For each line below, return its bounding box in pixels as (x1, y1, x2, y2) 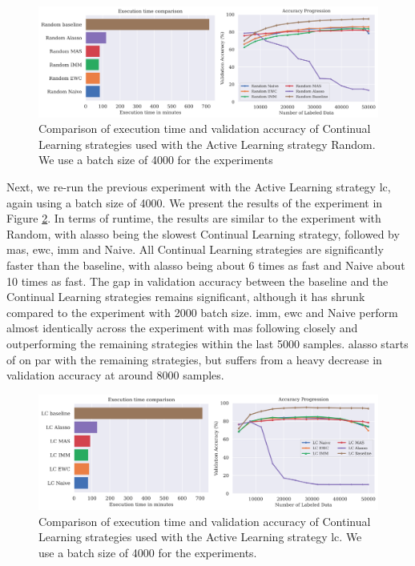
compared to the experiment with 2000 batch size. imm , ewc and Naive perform (6, 303, 398, 320)
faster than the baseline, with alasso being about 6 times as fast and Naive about (6, 257, 405, 274)
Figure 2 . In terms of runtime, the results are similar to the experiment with (6, 210, 381, 227)
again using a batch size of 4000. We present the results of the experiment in (6, 194, 383, 211)
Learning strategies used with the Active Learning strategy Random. (38, 135, 376, 152)
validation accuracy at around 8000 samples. (6, 367, 224, 383)
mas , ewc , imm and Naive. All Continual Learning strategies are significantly (6, 241, 384, 258)
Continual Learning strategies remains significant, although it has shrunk (6, 288, 365, 305)
